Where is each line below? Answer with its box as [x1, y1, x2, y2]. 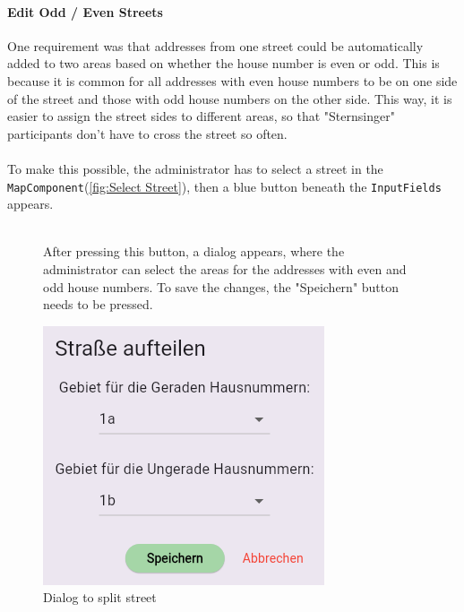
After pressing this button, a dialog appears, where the [43, 242, 345, 261]
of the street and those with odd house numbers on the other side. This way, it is [7, 89, 452, 108]
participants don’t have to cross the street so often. [7, 124, 288, 142]
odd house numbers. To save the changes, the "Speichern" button [43, 277, 400, 296]
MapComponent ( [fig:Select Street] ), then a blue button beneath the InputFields [7, 177, 442, 195]
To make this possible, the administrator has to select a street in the [7, 159, 383, 177]
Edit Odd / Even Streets [7, 2, 163, 21]
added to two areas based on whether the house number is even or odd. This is [7, 54, 440, 73]
